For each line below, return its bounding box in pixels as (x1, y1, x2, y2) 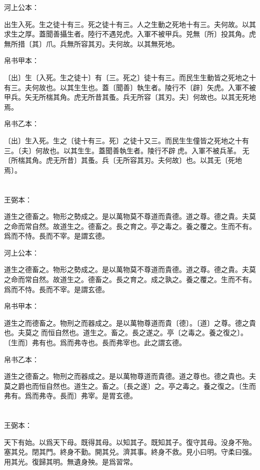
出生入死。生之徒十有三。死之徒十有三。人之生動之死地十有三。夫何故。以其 (4, 19, 256, 29)
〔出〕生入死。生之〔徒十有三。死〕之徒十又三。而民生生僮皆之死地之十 (4, 135, 242, 145)
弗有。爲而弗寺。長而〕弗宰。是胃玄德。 (4, 390, 137, 401)
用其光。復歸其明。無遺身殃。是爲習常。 (4, 456, 137, 466)
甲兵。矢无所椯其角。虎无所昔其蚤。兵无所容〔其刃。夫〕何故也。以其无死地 (4, 92, 256, 102)
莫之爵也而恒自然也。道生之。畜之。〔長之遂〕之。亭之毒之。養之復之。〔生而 (4, 380, 256, 391)
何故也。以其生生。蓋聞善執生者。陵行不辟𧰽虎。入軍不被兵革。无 (35, 145, 249, 155)
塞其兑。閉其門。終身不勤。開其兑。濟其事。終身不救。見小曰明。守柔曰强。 (4, 446, 256, 457)
